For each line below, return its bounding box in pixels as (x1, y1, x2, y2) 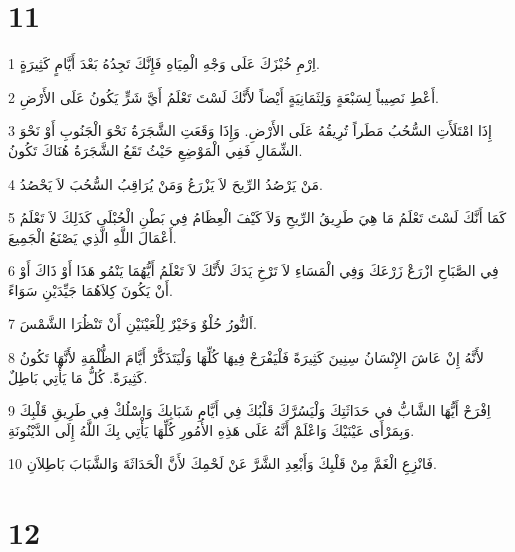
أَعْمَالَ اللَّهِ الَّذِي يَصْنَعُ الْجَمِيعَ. (8, 226, 177, 247)
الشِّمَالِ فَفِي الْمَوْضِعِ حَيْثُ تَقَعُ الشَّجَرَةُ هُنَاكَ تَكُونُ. (8, 139, 303, 160)
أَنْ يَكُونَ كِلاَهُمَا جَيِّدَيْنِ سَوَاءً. (8, 279, 173, 300)
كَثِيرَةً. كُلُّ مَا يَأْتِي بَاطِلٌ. (8, 366, 148, 387)
